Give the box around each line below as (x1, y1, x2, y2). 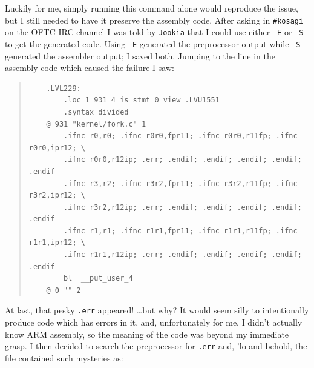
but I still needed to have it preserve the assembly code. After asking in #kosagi (5, 13, 304, 26)
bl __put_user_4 (64, 274, 133, 283)
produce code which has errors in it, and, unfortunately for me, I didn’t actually (5, 316, 303, 329)
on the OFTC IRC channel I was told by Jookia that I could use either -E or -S (5, 25, 304, 38)
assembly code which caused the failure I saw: (5, 61, 174, 74)
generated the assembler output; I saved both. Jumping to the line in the (5, 49, 275, 62)
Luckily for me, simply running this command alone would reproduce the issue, (5, 2, 298, 14)
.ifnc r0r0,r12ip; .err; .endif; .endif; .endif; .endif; (64, 155, 302, 164)
